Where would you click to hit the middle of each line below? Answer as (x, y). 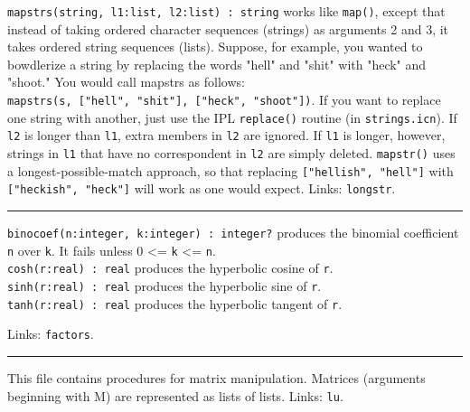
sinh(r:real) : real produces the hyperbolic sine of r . (164, 285)
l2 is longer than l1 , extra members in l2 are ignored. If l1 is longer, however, (226, 135)
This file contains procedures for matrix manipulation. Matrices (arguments (216, 377)
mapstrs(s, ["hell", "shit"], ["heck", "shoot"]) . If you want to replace (224, 100)
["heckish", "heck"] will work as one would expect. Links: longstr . (202, 188)
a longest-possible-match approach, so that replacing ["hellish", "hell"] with (230, 170)
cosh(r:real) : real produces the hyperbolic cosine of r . (170, 268)
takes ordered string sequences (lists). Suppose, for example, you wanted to (215, 47)
